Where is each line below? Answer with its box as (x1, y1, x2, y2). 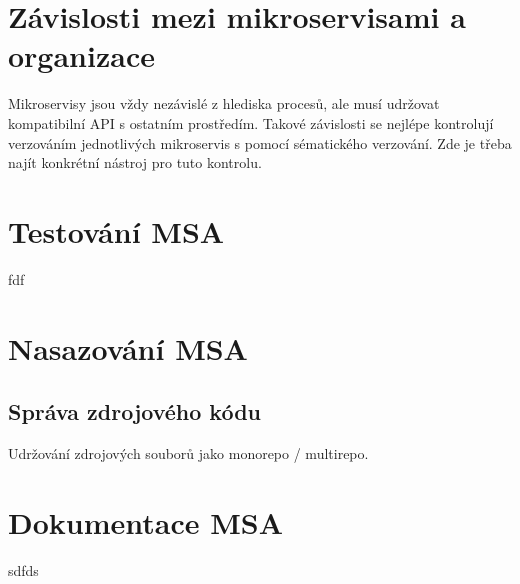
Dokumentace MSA (8, 501, 284, 542)
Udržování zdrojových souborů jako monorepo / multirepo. (8, 442, 369, 463)
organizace (8, 35, 155, 76)
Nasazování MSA (8, 327, 248, 368)
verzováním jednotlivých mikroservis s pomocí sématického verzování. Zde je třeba (8, 132, 512, 153)
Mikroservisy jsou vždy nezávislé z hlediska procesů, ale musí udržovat (8, 93, 440, 114)
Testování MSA (8, 210, 225, 251)
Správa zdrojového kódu (8, 396, 262, 427)
